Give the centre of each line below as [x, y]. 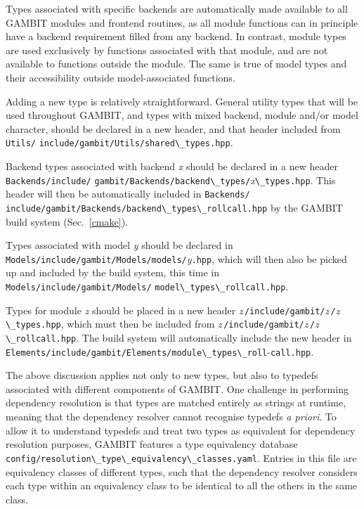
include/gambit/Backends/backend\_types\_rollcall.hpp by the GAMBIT [174, 207]
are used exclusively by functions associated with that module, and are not [167, 50]
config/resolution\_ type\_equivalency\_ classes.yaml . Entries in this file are [181, 457]
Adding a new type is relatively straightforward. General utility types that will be [182, 101]
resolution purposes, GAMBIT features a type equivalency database [152, 444]
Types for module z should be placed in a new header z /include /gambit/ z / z [173, 310]
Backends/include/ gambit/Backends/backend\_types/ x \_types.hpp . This [171, 180]
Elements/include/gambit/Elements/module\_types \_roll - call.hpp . [160, 351]
